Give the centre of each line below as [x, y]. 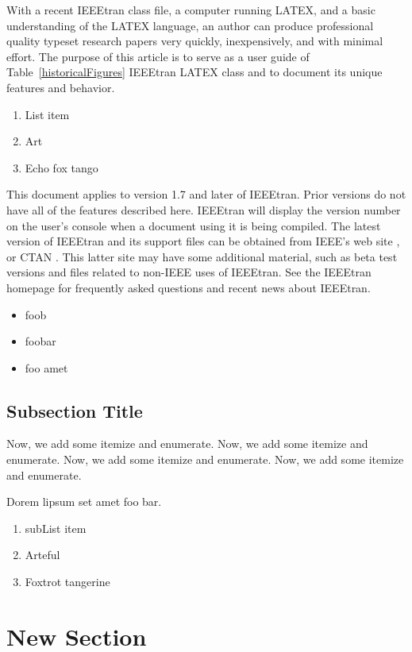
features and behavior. [61, 87]
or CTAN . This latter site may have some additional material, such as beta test [202, 256]
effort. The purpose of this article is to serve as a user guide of [158, 56]
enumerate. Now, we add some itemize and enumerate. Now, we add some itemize [205, 459]
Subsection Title [75, 410]
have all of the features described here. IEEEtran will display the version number [204, 209]
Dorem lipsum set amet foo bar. [84, 502]
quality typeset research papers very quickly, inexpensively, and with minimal [195, 41]
